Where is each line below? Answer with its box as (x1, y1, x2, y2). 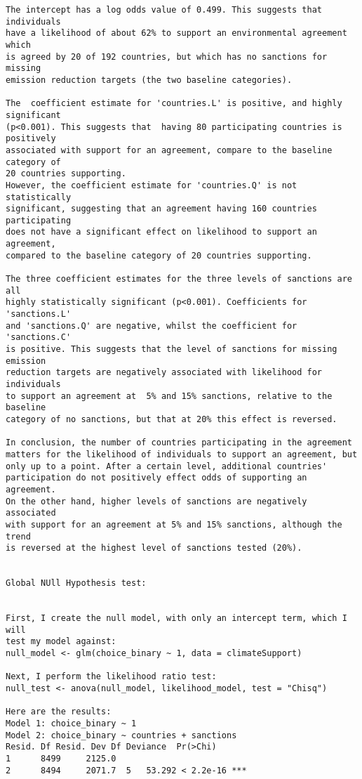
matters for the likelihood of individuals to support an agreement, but (6, 449, 358, 459)
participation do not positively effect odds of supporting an (6, 473, 307, 483)
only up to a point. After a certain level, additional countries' (6, 461, 328, 471)
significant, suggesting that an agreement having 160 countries (6, 204, 317, 214)
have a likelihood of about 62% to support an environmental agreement (6, 28, 347, 39)
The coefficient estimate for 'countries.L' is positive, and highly (6, 98, 342, 109)
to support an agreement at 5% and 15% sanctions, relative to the (6, 391, 333, 401)
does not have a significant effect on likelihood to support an (6, 227, 317, 237)
